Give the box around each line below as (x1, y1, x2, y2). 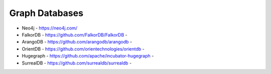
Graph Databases (9, 7, 84, 18)
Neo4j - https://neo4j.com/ (22, 25, 78, 31)
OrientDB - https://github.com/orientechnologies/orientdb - (22, 45, 145, 52)
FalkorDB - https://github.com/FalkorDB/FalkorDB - (22, 31, 127, 37)
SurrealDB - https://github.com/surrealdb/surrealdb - (22, 60, 132, 66)
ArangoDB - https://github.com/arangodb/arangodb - (22, 39, 132, 45)
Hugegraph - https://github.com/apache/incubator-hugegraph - (22, 53, 154, 59)
